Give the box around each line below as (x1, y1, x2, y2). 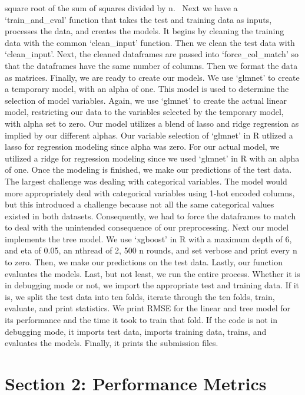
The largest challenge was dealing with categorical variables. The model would (5, 175, 287, 187)
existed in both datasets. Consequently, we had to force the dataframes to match (5, 209, 296, 222)
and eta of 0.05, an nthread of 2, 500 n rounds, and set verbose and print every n (5, 244, 297, 256)
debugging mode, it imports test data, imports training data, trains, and (5, 325, 267, 337)
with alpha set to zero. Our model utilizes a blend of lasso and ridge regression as (5, 117, 299, 129)
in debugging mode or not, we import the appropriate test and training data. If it (5, 279, 300, 291)
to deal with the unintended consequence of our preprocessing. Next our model (5, 221, 289, 233)
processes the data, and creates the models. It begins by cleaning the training (5, 25, 284, 37)
